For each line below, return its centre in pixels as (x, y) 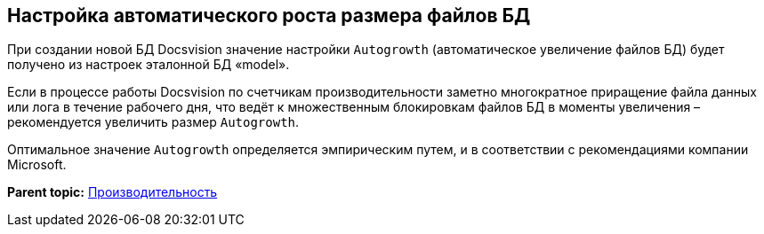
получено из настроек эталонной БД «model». (149, 65)
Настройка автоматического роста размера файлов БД (269, 16)
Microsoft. (37, 165)
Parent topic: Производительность (113, 192)
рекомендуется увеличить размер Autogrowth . (153, 122)
